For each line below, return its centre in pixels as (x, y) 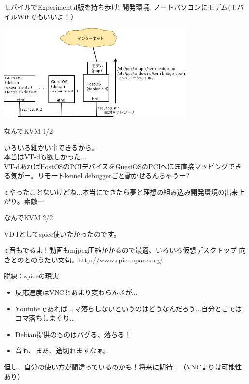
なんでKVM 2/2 (29, 218)
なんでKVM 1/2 (29, 131)
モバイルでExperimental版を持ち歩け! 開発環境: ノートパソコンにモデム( (117, 7)
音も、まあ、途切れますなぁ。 (63, 350)
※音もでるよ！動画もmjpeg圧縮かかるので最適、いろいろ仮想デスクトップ (120, 250)
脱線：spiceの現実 (31, 276)
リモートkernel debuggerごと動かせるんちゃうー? (113, 176)
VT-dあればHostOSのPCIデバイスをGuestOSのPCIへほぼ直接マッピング (116, 166)
